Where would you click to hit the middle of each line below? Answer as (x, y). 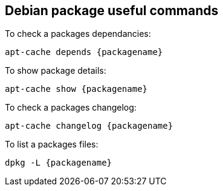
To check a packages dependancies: (78, 34)
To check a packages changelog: (71, 108)
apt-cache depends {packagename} (84, 52)
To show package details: (56, 71)
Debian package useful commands (112, 11)
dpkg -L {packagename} (59, 163)
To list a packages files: (52, 144)
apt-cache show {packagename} (76, 89)
